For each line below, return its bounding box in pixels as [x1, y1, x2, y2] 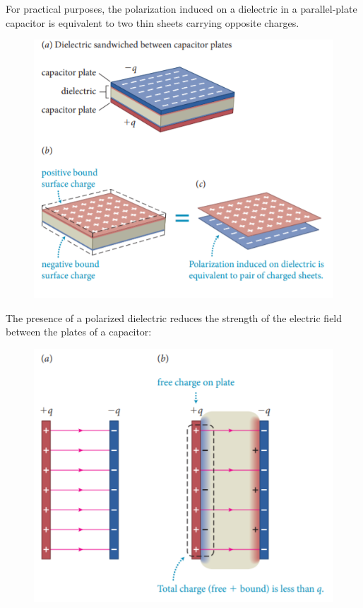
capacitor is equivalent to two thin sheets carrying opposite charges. [6, 15, 299, 30]
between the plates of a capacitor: [6, 324, 152, 339]
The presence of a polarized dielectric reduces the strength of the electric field [6, 310, 343, 325]
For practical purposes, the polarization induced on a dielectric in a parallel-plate [6, 1, 357, 16]
